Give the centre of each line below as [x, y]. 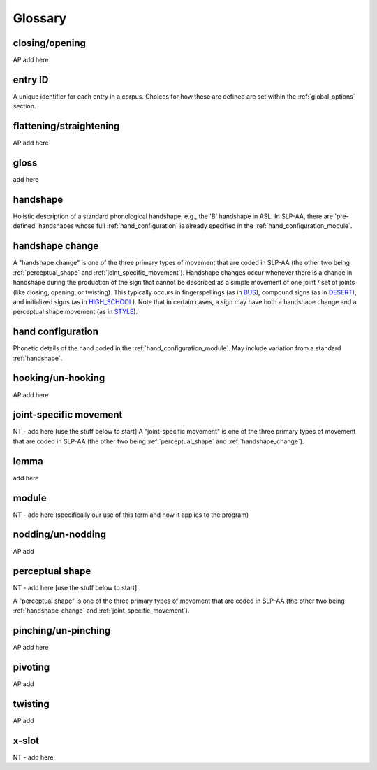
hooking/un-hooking [59, 378]
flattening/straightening [66, 126]
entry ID [31, 79]
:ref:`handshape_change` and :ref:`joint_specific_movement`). [101, 611]
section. [24, 106]
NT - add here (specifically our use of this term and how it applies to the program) [131, 515]
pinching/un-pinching [62, 630]
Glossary [40, 18]
